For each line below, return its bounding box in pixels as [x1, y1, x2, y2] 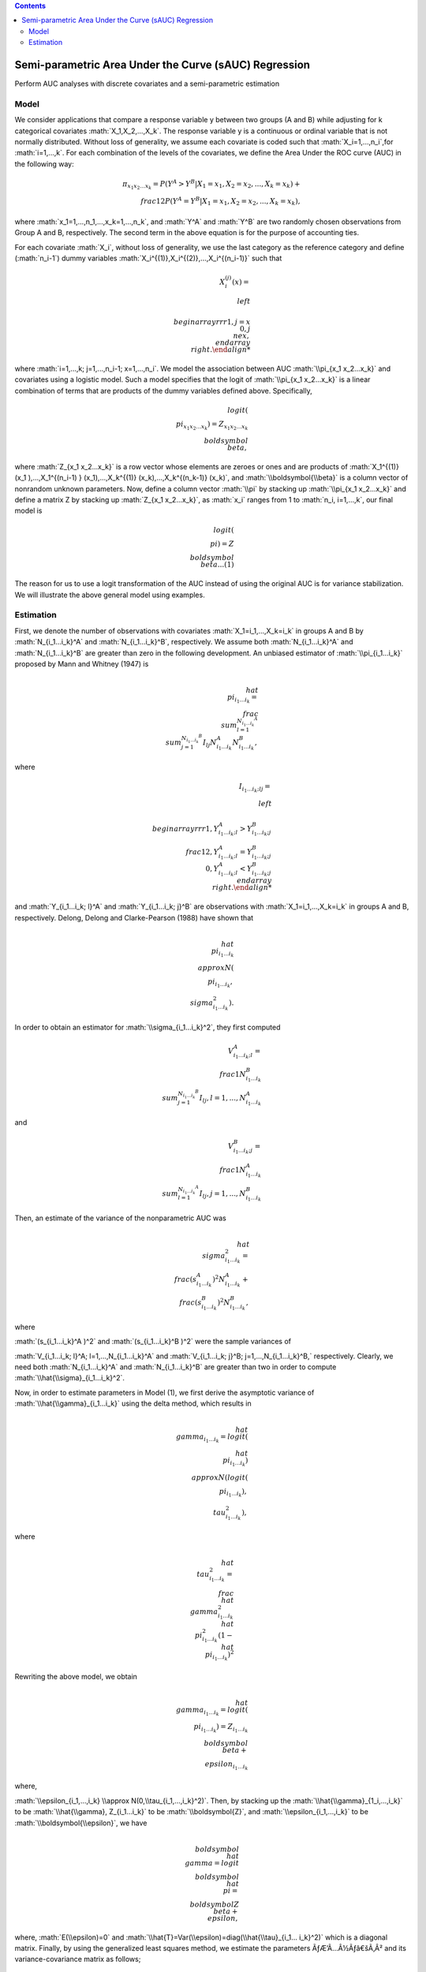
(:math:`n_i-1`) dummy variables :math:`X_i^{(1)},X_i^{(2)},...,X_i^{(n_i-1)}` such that [14, 253, 282, 263]
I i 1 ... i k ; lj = [238, 782, 271, 794]
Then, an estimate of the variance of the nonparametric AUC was [14, 1213, 226, 1223]
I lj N [202, 738, 217, 749]
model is [14, 506, 43, 516]
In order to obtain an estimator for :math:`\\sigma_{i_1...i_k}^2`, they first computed [14, 1022, 281, 1032]
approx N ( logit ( [191, 1473, 248, 1482]
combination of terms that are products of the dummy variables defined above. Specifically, [14, 386, 312, 395]
